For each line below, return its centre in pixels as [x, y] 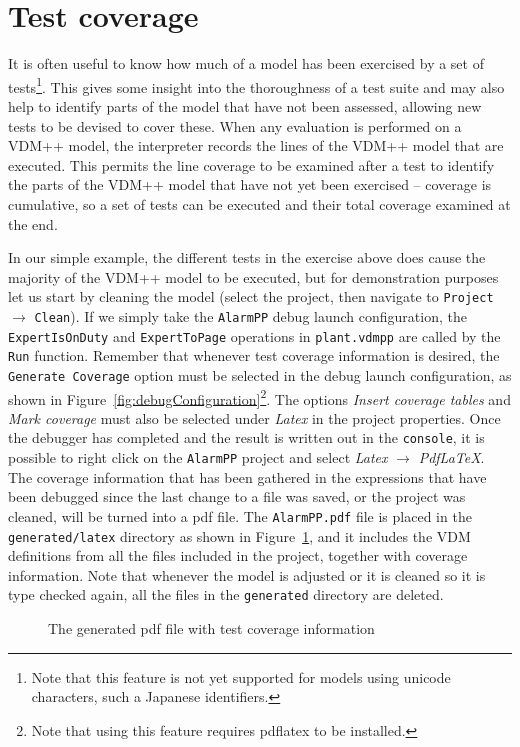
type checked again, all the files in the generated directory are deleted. [226, 594]
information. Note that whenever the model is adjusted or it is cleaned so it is [247, 574]
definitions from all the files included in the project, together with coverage [238, 555]
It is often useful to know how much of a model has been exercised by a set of [246, 63]
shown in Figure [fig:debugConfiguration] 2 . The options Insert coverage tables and [259, 397]
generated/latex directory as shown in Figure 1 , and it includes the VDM [239, 535]
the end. [33, 223]
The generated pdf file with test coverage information [211, 628]
